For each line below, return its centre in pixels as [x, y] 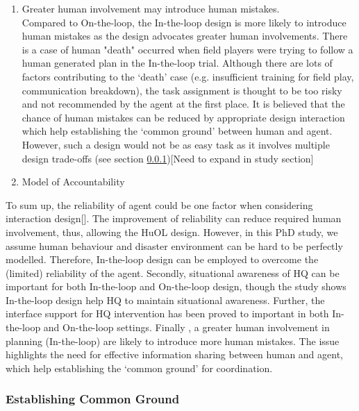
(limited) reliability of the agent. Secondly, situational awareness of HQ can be [173, 272]
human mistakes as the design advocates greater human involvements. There [185, 36]
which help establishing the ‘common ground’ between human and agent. [177, 131]
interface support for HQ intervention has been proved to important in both [167, 313]
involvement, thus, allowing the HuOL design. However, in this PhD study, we [172, 232]
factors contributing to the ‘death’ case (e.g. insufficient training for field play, [188, 76]
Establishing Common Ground [93, 399]
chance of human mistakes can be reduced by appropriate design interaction [183, 117]
